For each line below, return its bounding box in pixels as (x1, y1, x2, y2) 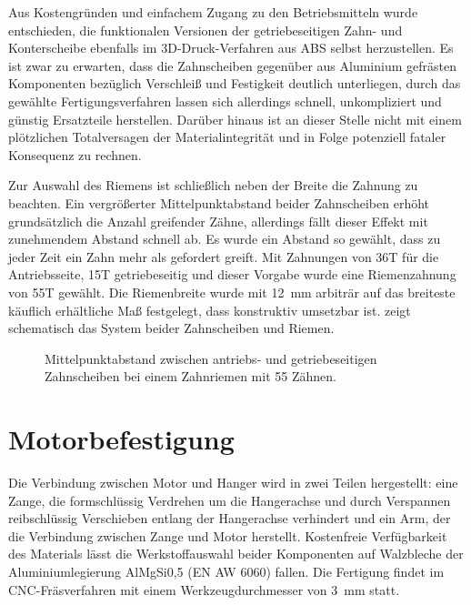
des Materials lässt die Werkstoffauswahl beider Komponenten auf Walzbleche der (8, 544, 464, 563)
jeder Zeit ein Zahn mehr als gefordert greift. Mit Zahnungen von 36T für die (8, 247, 439, 266)
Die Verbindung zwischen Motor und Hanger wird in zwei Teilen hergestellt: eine (8, 473, 458, 491)
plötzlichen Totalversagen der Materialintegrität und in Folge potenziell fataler (8, 127, 446, 146)
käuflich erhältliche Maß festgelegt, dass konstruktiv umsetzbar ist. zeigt (8, 300, 411, 319)
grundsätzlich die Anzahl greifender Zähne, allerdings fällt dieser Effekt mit (8, 211, 428, 230)
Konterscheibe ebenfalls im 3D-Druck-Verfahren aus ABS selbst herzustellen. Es (8, 38, 454, 57)
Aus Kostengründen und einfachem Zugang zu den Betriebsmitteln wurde (8, 3, 418, 21)
